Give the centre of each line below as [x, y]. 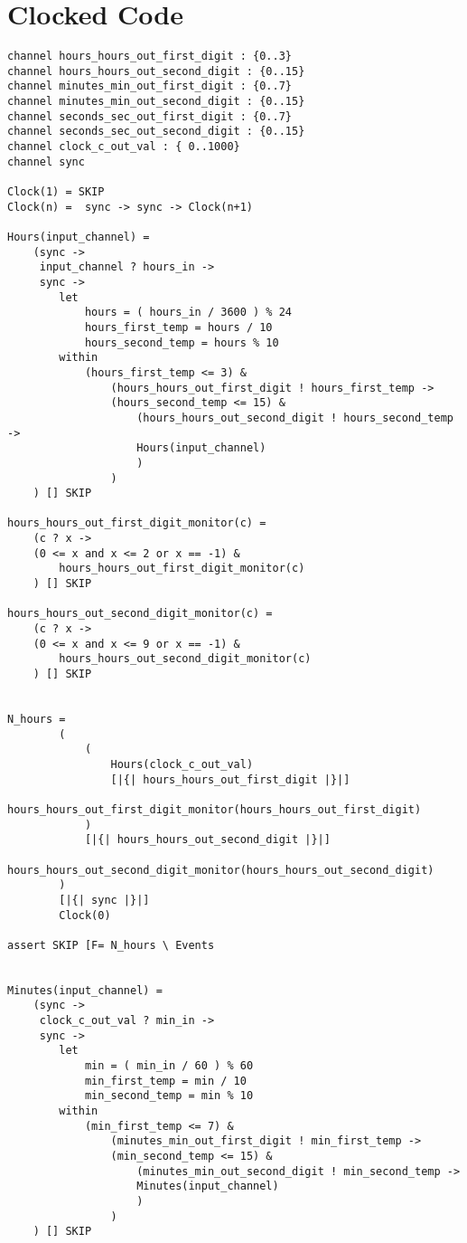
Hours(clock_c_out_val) [182, 764]
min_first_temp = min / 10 [165, 1081]
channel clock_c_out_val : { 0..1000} [124, 147]
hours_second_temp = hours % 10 [182, 342]
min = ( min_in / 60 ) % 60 [169, 1066]
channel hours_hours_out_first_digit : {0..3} [149, 57]
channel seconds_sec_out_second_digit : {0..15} [156, 132]
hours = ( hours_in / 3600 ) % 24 [188, 313]
